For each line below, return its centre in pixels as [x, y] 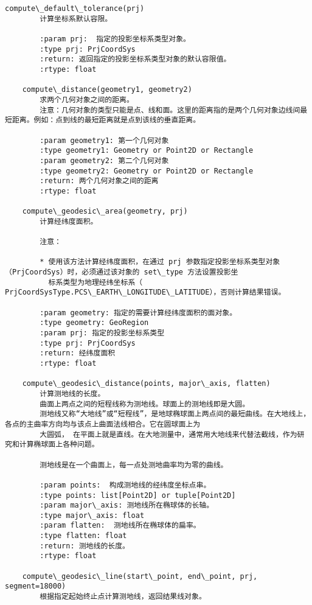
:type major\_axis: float [92, 515]
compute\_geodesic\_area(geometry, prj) [105, 212]
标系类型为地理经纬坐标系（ [95, 282]
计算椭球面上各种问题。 [59, 445]
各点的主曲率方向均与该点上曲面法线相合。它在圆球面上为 [103, 424]
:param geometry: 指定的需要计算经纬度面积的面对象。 [138, 313]
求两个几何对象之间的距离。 [87, 100]
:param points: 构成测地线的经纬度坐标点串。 [125, 485]
